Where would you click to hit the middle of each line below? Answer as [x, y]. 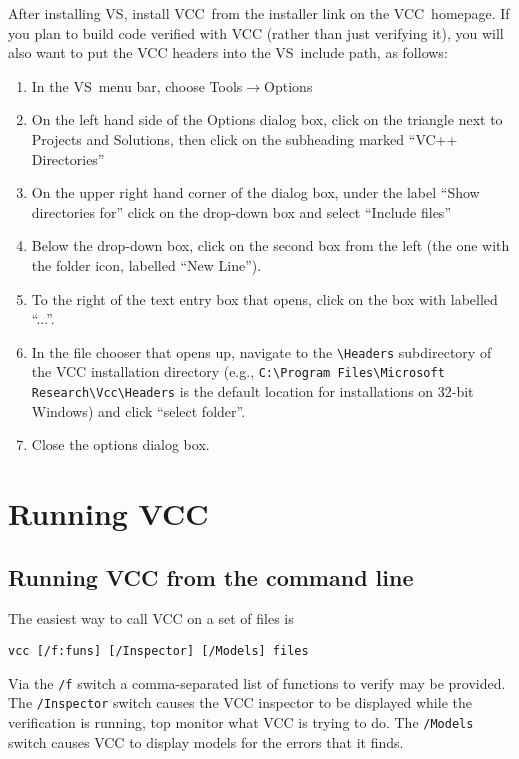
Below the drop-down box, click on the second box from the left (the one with [270, 245]
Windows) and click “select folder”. [138, 410]
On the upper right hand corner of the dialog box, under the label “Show [255, 192]
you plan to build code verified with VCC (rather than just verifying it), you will [256, 32]
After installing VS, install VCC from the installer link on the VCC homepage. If [259, 13]
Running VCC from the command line [211, 576]
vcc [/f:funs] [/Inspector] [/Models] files [158, 651]
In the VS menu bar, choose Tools [137, 85]
